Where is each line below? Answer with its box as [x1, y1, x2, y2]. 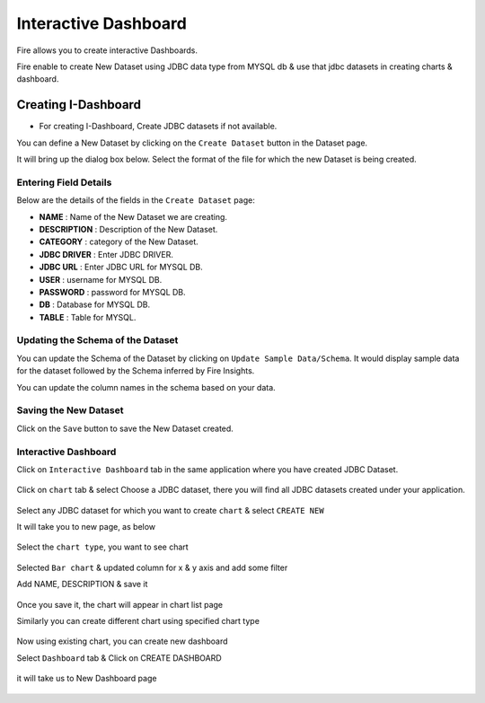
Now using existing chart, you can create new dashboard [16, 636, 228, 646]
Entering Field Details [16, 176, 112, 189]
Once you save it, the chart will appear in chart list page [16, 599, 224, 610]
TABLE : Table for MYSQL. [39, 312, 137, 322]
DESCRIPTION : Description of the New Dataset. [39, 224, 218, 234]
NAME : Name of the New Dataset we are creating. [39, 211, 228, 222]
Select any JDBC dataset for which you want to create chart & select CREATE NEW [16, 505, 324, 515]
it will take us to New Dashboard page [16, 673, 157, 684]
